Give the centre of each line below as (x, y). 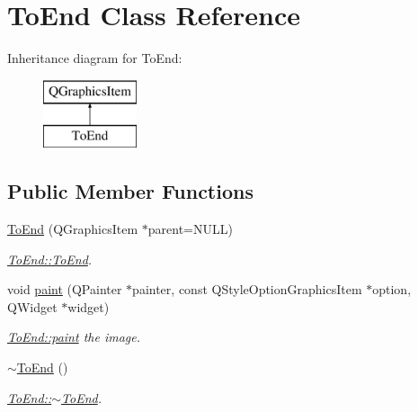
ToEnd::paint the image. (74, 337)
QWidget (32, 306)
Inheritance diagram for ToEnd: (95, 58)
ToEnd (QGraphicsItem (73, 229)
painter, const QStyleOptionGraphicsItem (247, 289)
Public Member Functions (130, 191)
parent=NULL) (190, 229)
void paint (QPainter (65, 289)
